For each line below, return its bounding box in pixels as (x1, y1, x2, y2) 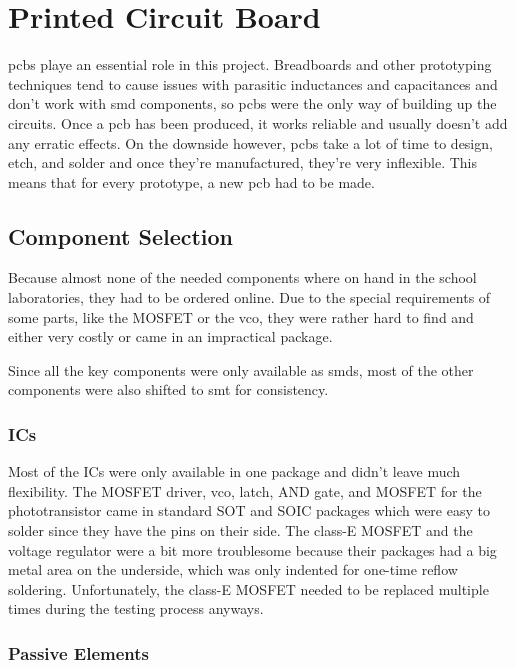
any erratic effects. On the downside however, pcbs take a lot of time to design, (8, 132, 493, 153)
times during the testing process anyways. (8, 598, 264, 619)
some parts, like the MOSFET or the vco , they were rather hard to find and (8, 306, 474, 327)
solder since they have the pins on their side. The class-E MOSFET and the (8, 520, 473, 541)
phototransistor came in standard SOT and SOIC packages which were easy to (8, 500, 490, 521)
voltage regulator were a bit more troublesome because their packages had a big (8, 539, 497, 560)
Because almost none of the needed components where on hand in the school (8, 267, 477, 288)
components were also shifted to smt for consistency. (8, 379, 329, 400)
